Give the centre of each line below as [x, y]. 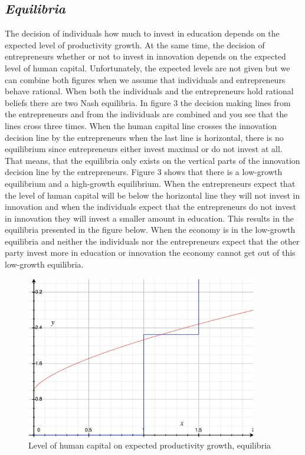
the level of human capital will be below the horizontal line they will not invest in [152, 195]
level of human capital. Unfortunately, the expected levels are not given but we [147, 67]
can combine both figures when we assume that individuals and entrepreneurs [145, 79]
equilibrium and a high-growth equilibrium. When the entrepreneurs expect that [150, 183]
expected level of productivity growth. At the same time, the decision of [135, 44]
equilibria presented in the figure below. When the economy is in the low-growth [150, 230]
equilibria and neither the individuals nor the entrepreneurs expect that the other [152, 241]
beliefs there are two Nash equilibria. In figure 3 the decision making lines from [148, 102]
